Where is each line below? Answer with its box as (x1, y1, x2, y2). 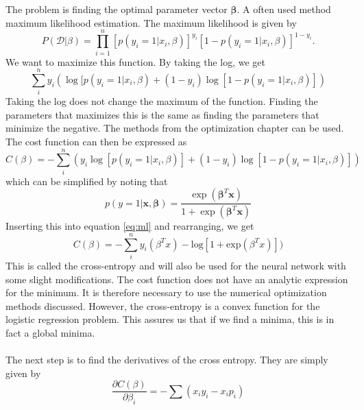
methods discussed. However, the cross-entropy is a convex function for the (5, 298, 320, 313)
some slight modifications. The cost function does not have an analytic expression (5, 272, 348, 286)
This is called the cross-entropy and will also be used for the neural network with (5, 258, 346, 272)
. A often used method (236, 2, 331, 16)
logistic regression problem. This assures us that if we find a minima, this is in (5, 312, 335, 326)
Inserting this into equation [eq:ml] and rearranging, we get (5, 219, 254, 233)
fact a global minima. (5, 325, 95, 339)
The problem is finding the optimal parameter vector (5, 2, 228, 16)
